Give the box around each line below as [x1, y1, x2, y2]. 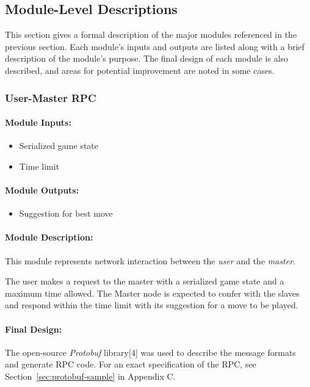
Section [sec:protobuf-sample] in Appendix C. [5, 369, 176, 382]
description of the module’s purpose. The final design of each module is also [5, 52, 289, 65]
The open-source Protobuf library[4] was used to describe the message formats [5, 345, 296, 358]
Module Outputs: [5, 184, 79, 196]
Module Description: [5, 231, 93, 244]
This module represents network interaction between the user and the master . [5, 254, 296, 267]
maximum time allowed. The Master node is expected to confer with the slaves [5, 286, 300, 299]
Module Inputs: [5, 116, 71, 129]
